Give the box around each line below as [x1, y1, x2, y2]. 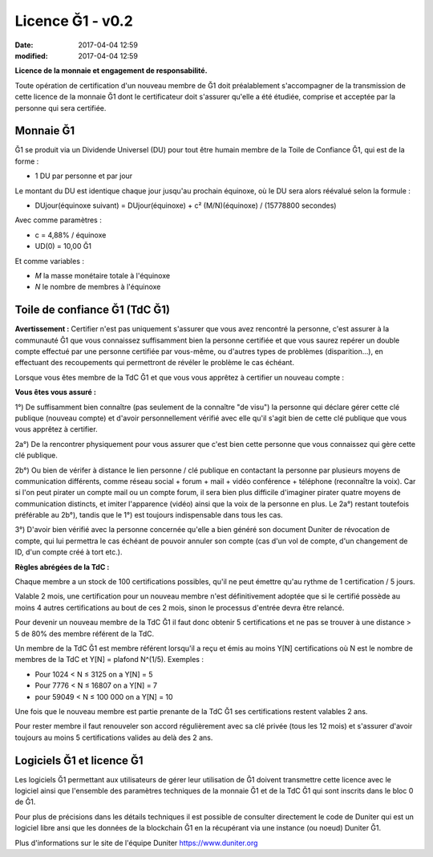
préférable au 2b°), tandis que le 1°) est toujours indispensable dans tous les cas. [14, 510, 284, 520]
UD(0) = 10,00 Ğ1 [34, 242, 92, 251]
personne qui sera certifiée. [14, 103, 107, 112]
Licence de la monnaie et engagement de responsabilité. [14, 66, 208, 75]
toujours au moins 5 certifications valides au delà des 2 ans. [14, 733, 213, 742]
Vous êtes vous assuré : [14, 388, 96, 397]
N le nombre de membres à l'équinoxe [34, 282, 161, 292]
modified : [14, 51, 48, 60]
